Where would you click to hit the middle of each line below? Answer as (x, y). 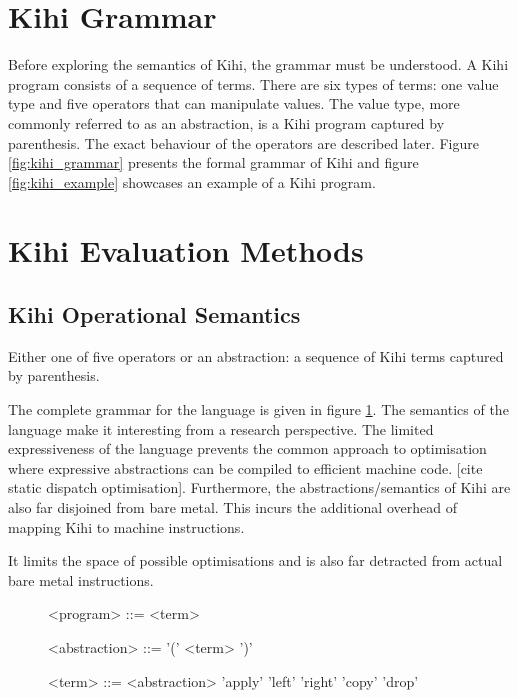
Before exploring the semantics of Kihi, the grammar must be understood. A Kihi (258, 64)
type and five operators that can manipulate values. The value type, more (234, 103)
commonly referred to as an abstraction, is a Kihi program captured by (226, 122)
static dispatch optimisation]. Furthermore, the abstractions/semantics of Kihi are (259, 487)
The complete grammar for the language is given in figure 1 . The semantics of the (258, 409)
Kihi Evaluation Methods (186, 250)
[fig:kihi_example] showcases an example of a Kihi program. (192, 181)
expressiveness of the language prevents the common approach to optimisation (247, 448)
